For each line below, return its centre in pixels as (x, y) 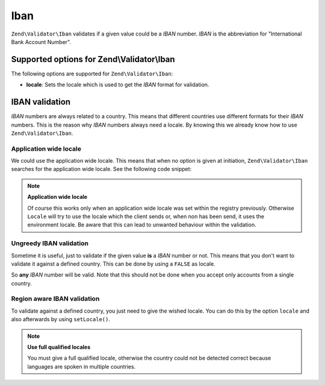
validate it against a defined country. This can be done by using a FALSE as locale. (113, 264)
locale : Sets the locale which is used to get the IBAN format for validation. (118, 85)
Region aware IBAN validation (55, 299)
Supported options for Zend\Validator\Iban (93, 59)
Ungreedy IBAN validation (50, 243)
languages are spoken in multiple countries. (82, 366)
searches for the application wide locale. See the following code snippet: (101, 169)
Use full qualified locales (59, 347)
